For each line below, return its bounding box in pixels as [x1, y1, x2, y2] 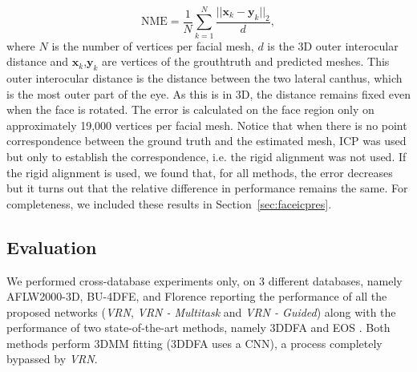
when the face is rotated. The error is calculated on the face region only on [6, 101, 374, 118]
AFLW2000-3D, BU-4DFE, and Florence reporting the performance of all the [6, 288, 387, 305]
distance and [6, 53, 69, 70]
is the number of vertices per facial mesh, [51, 37, 254, 54]
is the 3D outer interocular [267, 37, 399, 54]
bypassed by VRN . [6, 350, 98, 367]
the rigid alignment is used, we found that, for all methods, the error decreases [6, 164, 393, 180]
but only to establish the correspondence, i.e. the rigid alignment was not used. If [6, 148, 407, 164]
